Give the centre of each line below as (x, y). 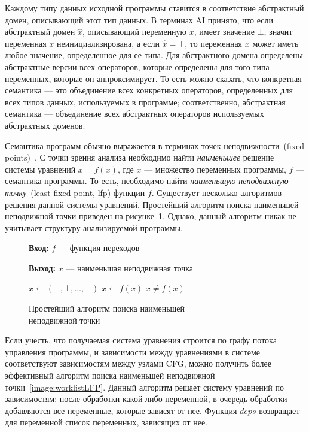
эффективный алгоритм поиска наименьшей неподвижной (110, 375)
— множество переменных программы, (215, 169)
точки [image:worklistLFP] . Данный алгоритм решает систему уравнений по (144, 387)
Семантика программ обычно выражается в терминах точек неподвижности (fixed (155, 145)
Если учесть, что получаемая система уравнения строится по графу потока (141, 340)
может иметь (276, 43)
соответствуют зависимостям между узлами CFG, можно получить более (138, 363)
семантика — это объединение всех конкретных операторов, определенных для (149, 90)
